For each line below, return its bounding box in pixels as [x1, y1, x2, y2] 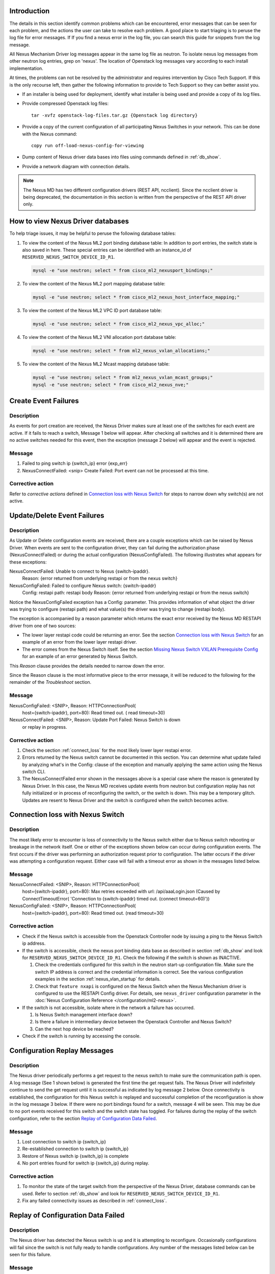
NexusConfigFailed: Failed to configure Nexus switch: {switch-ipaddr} [9, 582, 156, 589]
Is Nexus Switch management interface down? [35, 1012, 132, 1018]
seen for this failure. [9, 1251, 51, 1257]
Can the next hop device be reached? [35, 1026, 114, 1032]
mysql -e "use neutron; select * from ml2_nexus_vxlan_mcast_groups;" [33, 375, 213, 381]
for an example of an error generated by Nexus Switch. [22, 653, 137, 659]
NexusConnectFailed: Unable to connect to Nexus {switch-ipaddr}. [9, 568, 150, 574]
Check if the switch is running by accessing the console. [22, 1033, 141, 1039]
